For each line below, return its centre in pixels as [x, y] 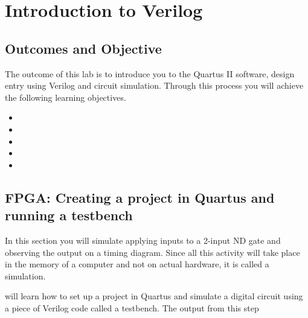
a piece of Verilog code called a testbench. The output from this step [132, 307]
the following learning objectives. [66, 97]
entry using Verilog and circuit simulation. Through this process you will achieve [154, 85]
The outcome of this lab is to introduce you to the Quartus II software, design [150, 73]
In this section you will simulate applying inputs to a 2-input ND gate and [143, 240]
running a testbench [69, 215]
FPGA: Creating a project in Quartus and [140, 197]
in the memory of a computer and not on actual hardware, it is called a [137, 264]
